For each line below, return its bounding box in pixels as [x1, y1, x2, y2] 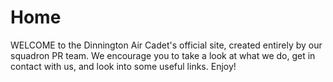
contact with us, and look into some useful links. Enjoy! [10, 60, 237, 72]
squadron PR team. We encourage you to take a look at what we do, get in [10, 49, 316, 61]
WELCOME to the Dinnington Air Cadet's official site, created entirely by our [10, 39, 323, 51]
